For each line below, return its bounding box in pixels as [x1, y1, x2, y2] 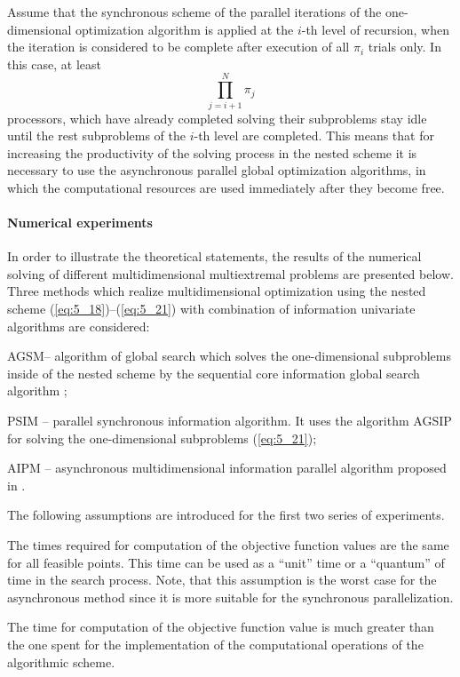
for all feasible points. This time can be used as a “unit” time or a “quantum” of [7, 553, 445, 571]
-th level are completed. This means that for [194, 126, 434, 145]
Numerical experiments [7, 213, 153, 232]
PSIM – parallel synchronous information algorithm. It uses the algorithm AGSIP [7, 411, 452, 430]
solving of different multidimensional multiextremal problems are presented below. [7, 264, 454, 283]
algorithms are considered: [7, 316, 150, 335]
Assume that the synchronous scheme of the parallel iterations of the [7, 3, 382, 20]
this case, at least [7, 54, 101, 73]
